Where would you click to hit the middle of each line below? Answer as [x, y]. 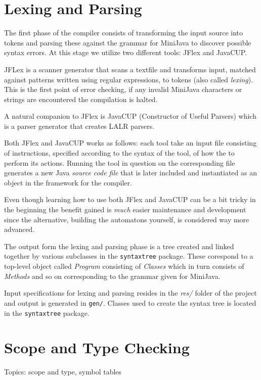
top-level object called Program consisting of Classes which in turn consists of [124, 266]
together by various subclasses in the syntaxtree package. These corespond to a [129, 256]
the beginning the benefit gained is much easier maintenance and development [125, 209]
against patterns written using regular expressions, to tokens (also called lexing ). [129, 79]
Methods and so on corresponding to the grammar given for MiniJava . [112, 276]
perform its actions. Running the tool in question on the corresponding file [120, 162]
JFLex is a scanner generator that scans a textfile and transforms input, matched [130, 69]
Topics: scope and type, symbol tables [63, 372]
